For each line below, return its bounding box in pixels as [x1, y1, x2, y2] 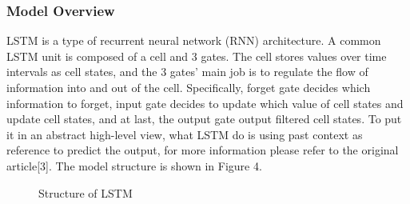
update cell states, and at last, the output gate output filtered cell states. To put [6, 110, 402, 127]
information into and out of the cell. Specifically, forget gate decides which [6, 79, 371, 95]
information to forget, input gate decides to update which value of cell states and [6, 94, 404, 111]
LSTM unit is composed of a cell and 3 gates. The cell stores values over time [6, 47, 387, 64]
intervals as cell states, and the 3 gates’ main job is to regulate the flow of [6, 63, 368, 80]
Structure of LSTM [38, 184, 133, 201]
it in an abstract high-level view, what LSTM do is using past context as [6, 126, 363, 142]
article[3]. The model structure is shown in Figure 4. [6, 157, 262, 174]
